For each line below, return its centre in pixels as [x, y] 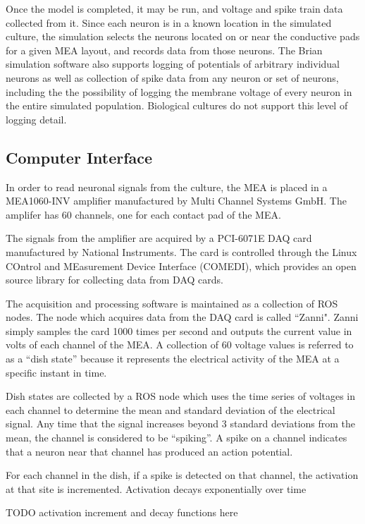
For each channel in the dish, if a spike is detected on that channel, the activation [182, 475]
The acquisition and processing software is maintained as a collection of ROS [172, 303]
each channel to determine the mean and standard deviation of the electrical [171, 409]
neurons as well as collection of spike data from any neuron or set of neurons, [172, 77]
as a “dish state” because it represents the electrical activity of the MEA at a [173, 359]
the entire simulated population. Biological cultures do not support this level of [177, 105]
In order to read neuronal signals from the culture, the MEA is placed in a [167, 187]
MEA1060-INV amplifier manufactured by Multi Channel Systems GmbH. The [176, 201]
